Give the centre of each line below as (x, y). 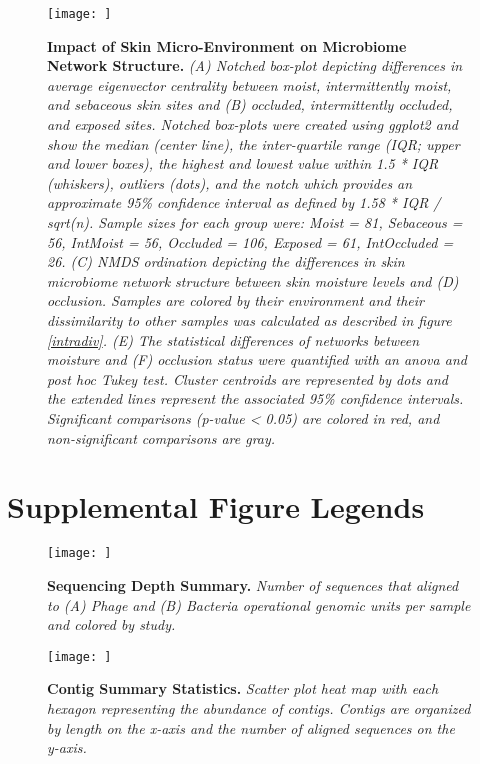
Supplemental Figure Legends (216, 506)
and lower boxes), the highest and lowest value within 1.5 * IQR (243, 163)
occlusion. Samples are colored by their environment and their (235, 300)
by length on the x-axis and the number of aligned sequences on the (251, 727)
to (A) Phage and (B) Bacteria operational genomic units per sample (259, 604)
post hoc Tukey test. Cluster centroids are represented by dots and (247, 378)
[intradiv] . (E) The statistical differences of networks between (233, 339)
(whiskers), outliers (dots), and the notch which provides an (230, 182)
